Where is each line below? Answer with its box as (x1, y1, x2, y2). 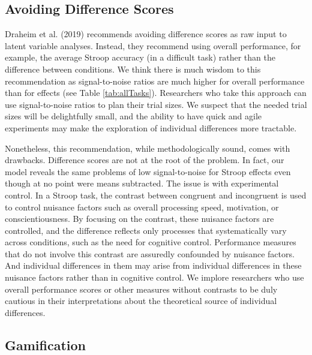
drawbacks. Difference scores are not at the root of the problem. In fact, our (5, 154, 284, 166)
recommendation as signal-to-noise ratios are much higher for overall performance (5, 74, 305, 87)
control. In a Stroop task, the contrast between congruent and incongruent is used (5, 188, 307, 201)
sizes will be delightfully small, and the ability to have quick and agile (5, 110, 262, 122)
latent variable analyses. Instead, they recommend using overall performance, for (5, 39, 301, 52)
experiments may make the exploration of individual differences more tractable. (5, 121, 297, 134)
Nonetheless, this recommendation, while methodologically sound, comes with (5, 142, 290, 154)
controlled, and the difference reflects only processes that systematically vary (5, 224, 287, 236)
